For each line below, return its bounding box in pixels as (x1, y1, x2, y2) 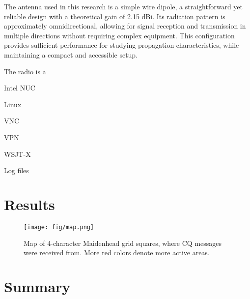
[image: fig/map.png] (24, 223, 94, 231)
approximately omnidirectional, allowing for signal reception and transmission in (4, 21, 246, 31)
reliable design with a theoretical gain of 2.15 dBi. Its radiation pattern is (4, 11, 225, 21)
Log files (4, 165, 29, 176)
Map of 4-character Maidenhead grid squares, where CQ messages (24, 238, 222, 248)
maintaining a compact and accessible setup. (4, 49, 138, 60)
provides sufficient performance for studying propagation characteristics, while (4, 40, 239, 50)
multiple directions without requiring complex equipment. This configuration (4, 30, 235, 40)
